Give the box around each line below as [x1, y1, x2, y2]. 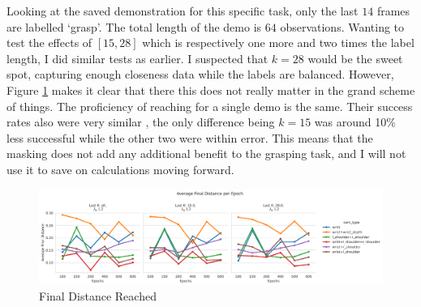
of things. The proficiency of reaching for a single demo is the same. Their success [6, 97, 413, 114]
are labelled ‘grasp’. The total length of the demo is [6, 18, 262, 35]
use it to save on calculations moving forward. [6, 160, 234, 177]
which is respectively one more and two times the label [142, 34, 415, 51]
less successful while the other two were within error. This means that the [6, 129, 373, 146]
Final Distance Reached [39, 288, 157, 305]
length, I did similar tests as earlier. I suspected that [6, 49, 268, 66]
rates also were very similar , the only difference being [6, 113, 275, 130]
